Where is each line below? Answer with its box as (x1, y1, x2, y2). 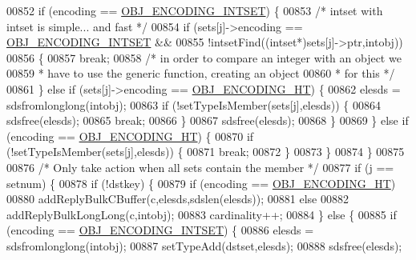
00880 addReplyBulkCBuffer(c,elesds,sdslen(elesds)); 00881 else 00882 (6, 190, 349, 207)
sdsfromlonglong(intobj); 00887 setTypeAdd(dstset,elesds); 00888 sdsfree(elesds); (6, 237, 402, 254)
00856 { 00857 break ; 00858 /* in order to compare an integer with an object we (6, 49, 402, 66)
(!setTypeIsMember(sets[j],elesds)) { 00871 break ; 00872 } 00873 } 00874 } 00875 (6, 143, 405, 160)
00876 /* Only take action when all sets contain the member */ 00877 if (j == (6, 158, 394, 175)
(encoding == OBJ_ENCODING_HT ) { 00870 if (6, 127, 254, 144)
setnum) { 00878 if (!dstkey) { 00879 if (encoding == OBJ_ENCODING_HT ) (6, 174, 396, 191)
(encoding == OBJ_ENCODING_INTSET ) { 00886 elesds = (6, 222, 314, 238)
